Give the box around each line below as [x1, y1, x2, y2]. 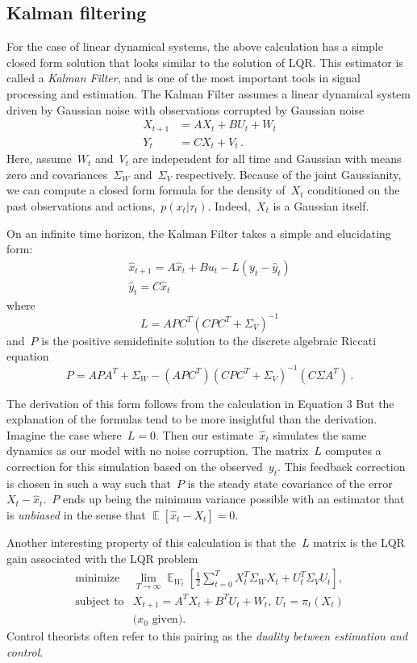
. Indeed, [207, 197, 251, 214]
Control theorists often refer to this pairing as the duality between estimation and [6, 628, 408, 644]
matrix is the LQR [313, 533, 405, 550]
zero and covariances [6, 165, 108, 182]
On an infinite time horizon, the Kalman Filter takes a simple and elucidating [6, 224, 391, 241]
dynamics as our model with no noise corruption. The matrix [6, 442, 309, 459]
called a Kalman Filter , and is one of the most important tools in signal [6, 69, 361, 86]
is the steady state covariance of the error [187, 474, 393, 491]
